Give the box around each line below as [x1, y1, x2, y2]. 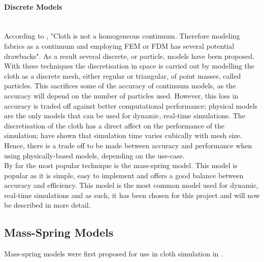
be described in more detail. [4, 200, 91, 210]
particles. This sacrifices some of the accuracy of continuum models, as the [4, 80, 236, 91]
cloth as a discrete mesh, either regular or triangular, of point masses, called [4, 70, 241, 81]
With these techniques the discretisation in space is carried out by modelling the [4, 60, 254, 71]
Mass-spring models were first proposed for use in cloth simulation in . [4, 248, 223, 259]
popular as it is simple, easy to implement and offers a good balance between [4, 170, 244, 180]
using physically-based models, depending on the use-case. [4, 150, 185, 160]
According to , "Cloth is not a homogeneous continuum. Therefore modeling [4, 30, 240, 41]
